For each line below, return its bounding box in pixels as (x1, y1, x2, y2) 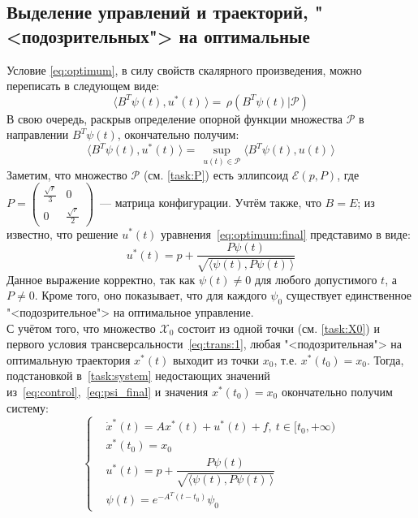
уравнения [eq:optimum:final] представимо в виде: (161, 225, 411, 242)
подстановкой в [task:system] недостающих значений (6, 367, 270, 384)
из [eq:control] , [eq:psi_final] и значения (6, 382, 209, 399)
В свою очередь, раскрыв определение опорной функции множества (6, 110, 343, 127)
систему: (6, 399, 50, 416)
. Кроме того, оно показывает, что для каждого (34, 287, 267, 304)
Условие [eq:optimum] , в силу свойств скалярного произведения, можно (6, 61, 362, 78)
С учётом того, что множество (6, 319, 156, 336)
